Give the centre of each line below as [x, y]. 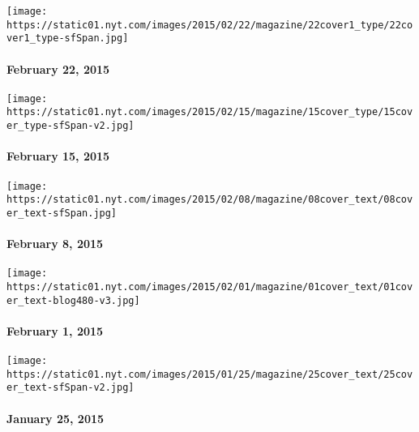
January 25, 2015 [56, 418]
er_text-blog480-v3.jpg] [73, 300]
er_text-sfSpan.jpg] [62, 213]
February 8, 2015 [55, 244]
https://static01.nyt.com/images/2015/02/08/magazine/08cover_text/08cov [210, 200]
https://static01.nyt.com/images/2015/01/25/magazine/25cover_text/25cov [210, 374]
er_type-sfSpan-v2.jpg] [71, 126]
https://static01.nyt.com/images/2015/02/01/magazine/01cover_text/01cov [210, 287]
